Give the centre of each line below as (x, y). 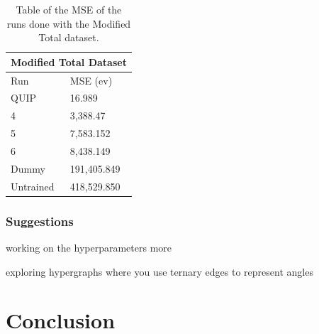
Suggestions (40, 221)
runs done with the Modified (69, 23)
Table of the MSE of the (69, 9)
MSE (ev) (91, 80)
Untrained (33, 186)
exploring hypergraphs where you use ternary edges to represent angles (159, 271)
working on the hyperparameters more (89, 247)
